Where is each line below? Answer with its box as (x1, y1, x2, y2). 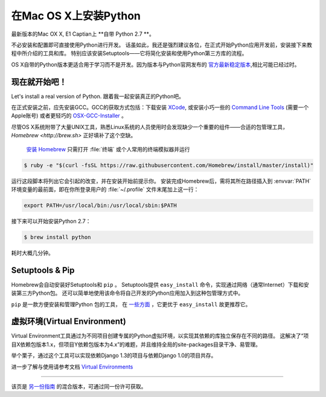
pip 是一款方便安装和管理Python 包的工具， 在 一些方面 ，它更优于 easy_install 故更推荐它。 (11, 300, 251, 308)
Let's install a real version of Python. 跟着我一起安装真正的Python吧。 (11, 93, 184, 100)
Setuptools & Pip (11, 265, 75, 275)
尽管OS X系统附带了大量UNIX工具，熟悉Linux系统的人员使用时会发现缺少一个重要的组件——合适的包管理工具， (11, 123, 288, 130)
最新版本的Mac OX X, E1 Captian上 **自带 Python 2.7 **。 (11, 30, 155, 38)
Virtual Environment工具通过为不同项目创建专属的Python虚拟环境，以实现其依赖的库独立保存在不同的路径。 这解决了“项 (11, 332, 309, 340)
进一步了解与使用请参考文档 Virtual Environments (11, 363, 133, 370)
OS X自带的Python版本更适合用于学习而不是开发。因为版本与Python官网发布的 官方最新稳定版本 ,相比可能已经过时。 (11, 61, 300, 68)
